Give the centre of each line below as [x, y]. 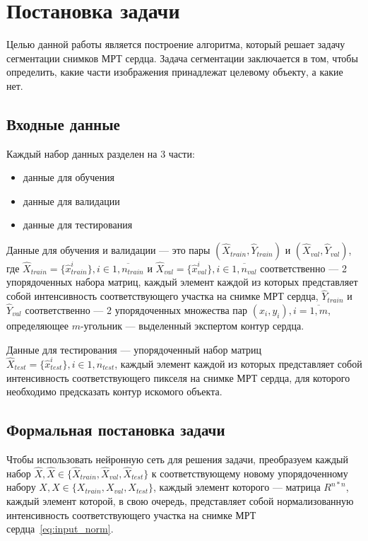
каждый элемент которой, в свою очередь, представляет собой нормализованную [180, 500]
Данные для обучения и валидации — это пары [108, 250]
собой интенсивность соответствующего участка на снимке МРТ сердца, [162, 296]
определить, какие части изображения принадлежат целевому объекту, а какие [175, 72]
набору [21, 487]
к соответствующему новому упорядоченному [250, 473]
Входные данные [63, 123]
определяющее [37, 326]
